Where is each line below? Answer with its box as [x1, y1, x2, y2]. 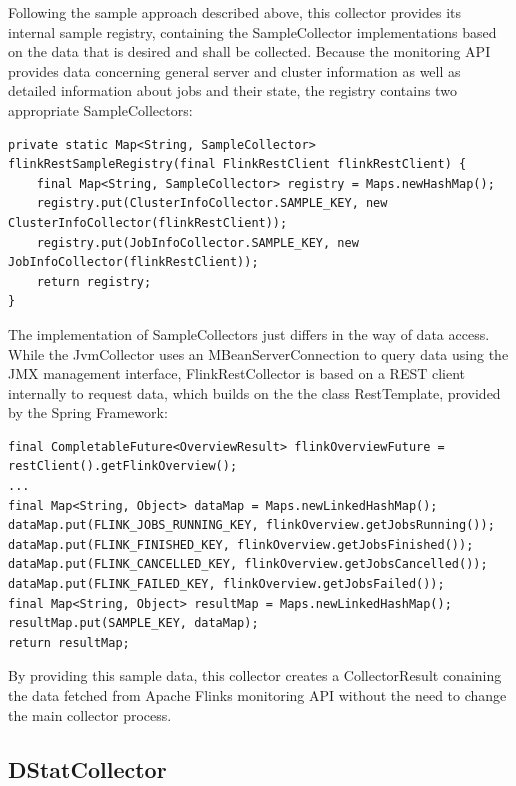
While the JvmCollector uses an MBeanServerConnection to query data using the [8, 343, 509, 364]
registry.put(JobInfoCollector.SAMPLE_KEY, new [36, 235, 359, 250]
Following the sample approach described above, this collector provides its [8, 2, 462, 22]
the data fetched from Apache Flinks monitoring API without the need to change [8, 685, 507, 705]
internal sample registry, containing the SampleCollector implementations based [8, 21, 497, 42]
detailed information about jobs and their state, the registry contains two [8, 80, 457, 101]
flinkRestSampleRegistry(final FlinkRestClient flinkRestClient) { [8, 157, 467, 172]
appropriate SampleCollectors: [8, 99, 193, 120]
